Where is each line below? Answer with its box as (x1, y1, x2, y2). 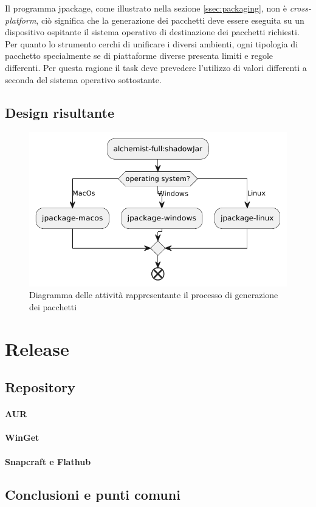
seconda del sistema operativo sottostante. (5, 73, 162, 86)
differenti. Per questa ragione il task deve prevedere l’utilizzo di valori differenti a (5, 61, 307, 73)
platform (5, 13, 36, 26)
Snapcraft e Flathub (5, 455, 91, 468)
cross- (289, 2, 311, 14)
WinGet (5, 431, 39, 444)
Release (5, 336, 69, 361)
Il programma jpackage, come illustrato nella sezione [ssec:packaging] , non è (5, 2, 287, 14)
